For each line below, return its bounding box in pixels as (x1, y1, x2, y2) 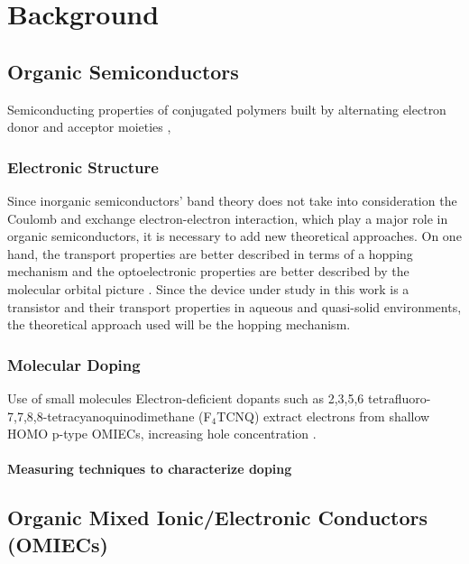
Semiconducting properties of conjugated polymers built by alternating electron (7, 99, 446, 118)
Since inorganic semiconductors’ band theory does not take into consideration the (7, 190, 457, 209)
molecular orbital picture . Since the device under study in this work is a (7, 279, 409, 298)
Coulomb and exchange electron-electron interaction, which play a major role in (7, 208, 448, 227)
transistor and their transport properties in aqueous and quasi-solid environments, (7, 297, 462, 316)
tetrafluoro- (368, 388, 431, 407)
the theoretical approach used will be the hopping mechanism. (7, 315, 351, 334)
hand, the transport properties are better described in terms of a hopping (7, 244, 413, 263)
